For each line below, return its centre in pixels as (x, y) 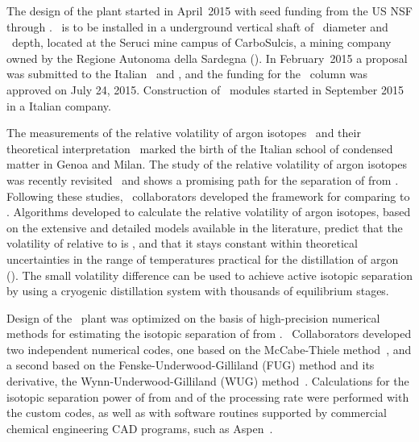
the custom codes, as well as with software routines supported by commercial (197, 413)
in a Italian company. (59, 105)
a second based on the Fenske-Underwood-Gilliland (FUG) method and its (191, 365)
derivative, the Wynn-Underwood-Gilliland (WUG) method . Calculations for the (208, 381)
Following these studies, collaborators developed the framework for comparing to (208, 196)
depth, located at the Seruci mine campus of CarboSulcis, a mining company (201, 42)
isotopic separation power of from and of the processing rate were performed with (208, 396)
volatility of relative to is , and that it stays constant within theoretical (182, 243)
